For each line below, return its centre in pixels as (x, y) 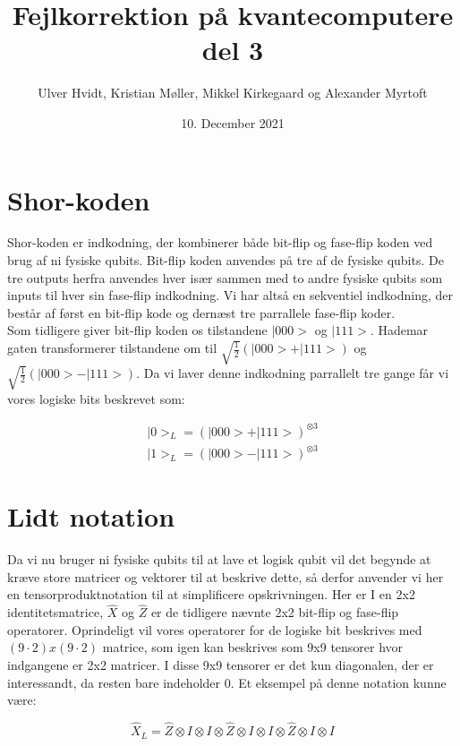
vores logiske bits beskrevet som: (96, 398)
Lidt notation (91, 516)
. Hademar (399, 330)
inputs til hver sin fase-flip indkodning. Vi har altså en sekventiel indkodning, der (230, 295)
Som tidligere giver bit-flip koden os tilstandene (137, 330)
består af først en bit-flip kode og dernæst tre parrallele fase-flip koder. (201, 312)
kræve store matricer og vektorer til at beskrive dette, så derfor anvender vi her (226, 576)
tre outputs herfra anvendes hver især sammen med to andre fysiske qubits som (225, 277)
